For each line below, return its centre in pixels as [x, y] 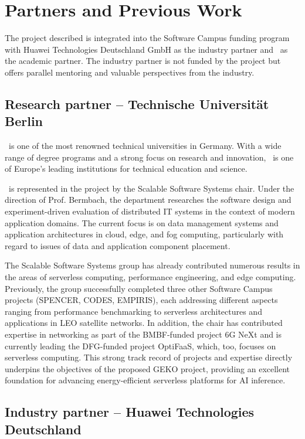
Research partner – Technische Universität [137, 103]
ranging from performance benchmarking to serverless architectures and [133, 311]
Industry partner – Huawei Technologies [130, 412]
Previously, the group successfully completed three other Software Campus [139, 288]
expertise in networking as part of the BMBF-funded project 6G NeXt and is [143, 334]
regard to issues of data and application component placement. [118, 245]
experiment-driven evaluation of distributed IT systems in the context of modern [150, 211]
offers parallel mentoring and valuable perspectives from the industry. [130, 72]
